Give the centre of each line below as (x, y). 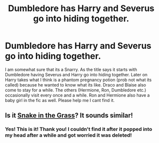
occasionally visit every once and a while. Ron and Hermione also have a (77, 95)
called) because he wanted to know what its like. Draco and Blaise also (76, 85)
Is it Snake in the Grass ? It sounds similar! (69, 116)
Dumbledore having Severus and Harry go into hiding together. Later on (76, 74)
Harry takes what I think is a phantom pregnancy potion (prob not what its (78, 80)
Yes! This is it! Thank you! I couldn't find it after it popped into (79, 129)
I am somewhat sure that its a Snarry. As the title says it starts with (71, 69)
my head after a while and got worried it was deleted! (68, 135)
